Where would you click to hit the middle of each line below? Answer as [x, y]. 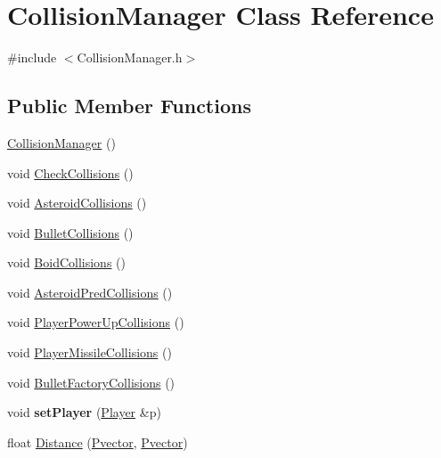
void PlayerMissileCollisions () [90, 352]
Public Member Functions [129, 106]
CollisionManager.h [130, 57]
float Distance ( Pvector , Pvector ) [98, 442]
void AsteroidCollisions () [77, 203]
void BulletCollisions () [70, 232]
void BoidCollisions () [66, 262]
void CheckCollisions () [70, 172]
